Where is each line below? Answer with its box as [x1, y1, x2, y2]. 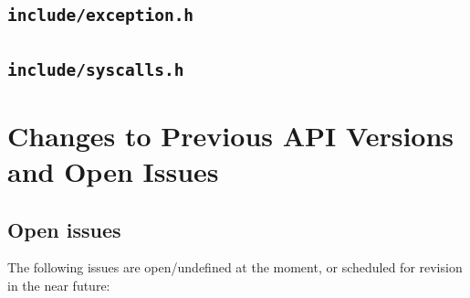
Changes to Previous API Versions [7, 116, 454, 154]
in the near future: [7, 276, 110, 295]
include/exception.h [7, 5, 194, 26]
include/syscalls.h [7, 59, 184, 80]
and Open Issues [7, 153, 219, 190]
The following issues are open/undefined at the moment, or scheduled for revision [7, 258, 463, 277]
